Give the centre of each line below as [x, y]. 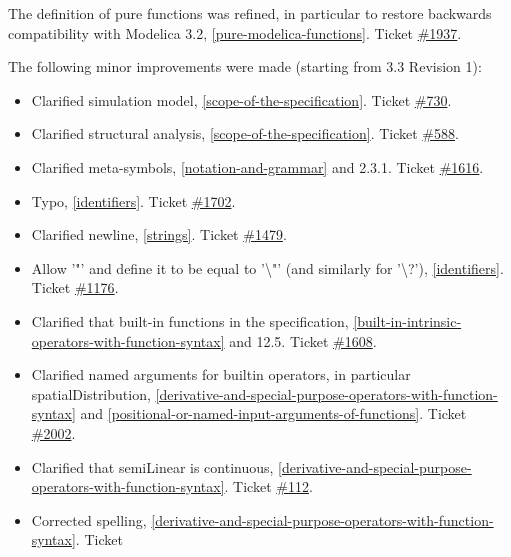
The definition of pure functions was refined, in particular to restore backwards [250, 13]
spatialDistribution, [91, 393]
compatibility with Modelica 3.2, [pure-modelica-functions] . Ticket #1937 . [235, 32]
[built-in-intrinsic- [407, 320]
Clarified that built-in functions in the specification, [190, 320]
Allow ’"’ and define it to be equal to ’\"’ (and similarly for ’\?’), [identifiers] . [267, 267]
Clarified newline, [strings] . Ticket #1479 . [159, 234]
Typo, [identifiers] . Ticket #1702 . [133, 200]
